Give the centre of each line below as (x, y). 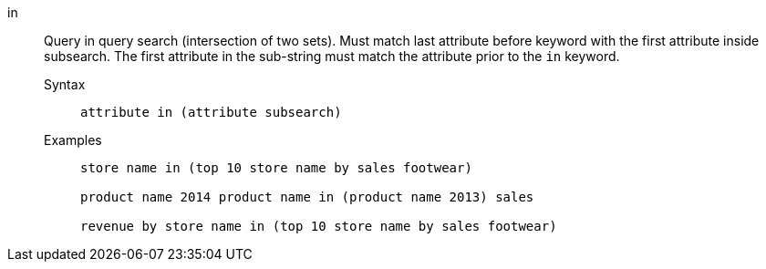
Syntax (65, 84)
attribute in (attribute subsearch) (211, 112)
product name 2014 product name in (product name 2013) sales (307, 197)
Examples (73, 140)
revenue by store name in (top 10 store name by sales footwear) (319, 226)
